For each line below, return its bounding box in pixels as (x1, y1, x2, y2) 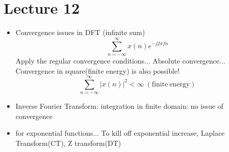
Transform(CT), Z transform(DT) (15, 138, 121, 148)
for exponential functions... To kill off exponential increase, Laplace (15, 128, 225, 138)
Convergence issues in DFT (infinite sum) (15, 27, 145, 38)
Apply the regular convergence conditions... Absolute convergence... (15, 55, 225, 66)
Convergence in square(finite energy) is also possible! (15, 65, 180, 76)
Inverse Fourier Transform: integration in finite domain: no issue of (15, 101, 223, 111)
